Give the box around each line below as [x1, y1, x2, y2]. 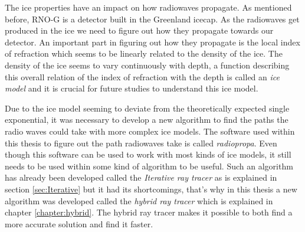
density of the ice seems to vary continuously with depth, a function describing [5, 58, 290, 71]
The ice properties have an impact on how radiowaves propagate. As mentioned [5, 1, 292, 13]
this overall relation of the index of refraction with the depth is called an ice [5, 70, 280, 83]
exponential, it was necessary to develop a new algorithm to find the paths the [5, 113, 288, 126]
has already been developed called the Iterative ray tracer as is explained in [5, 171, 277, 184]
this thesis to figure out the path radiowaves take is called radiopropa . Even [5, 136, 277, 149]
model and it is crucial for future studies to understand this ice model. [5, 82, 258, 94]
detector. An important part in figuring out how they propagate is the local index [5, 35, 300, 48]
